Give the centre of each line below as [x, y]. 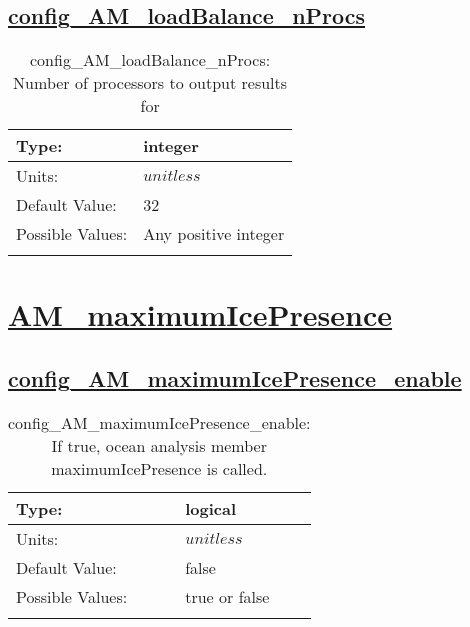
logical [211, 508]
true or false [227, 596]
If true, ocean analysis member [159, 445]
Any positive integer [214, 234]
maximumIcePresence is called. [159, 468]
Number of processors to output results [150, 83]
